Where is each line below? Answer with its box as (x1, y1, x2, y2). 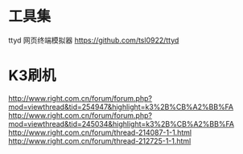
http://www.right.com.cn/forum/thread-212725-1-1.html (8, 136, 192, 145)
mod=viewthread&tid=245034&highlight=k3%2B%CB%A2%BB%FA (8, 119, 235, 128)
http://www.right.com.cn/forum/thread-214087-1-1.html (8, 128, 192, 137)
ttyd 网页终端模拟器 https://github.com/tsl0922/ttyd (8, 35, 179, 45)
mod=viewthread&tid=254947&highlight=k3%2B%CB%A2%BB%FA (8, 102, 234, 111)
